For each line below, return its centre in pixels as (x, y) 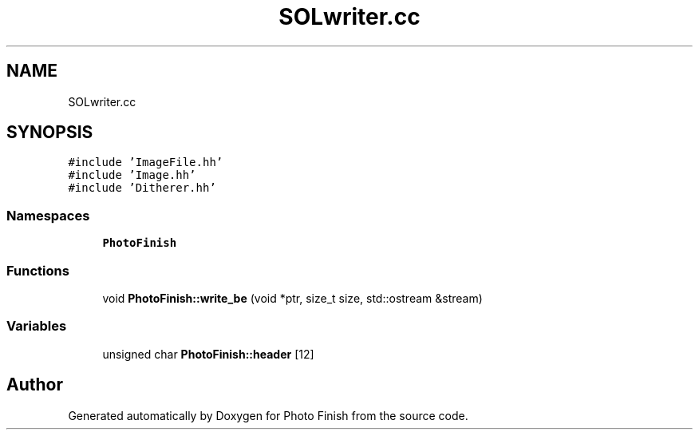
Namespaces (48, 215)
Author (35, 385)
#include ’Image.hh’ (132, 175)
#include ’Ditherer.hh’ (142, 188)
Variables (37, 326)
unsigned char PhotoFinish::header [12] (208, 354)
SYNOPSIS (50, 133)
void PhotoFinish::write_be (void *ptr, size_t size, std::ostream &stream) (292, 298)
